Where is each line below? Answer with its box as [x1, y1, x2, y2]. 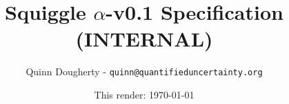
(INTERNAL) [75, 25, 213, 53]
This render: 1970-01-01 [94, 87, 195, 101]
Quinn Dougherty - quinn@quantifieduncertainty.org [26, 64, 263, 79]
